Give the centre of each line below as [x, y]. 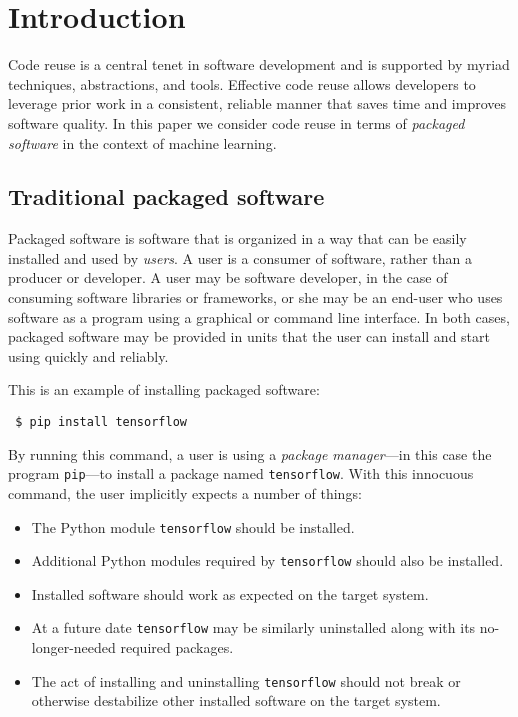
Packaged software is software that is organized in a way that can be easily [237, 238]
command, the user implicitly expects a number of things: [185, 492]
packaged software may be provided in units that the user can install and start [249, 336]
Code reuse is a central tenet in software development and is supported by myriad [259, 64]
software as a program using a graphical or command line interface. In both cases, [259, 316]
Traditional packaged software [166, 196]
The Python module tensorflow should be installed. [193, 526]
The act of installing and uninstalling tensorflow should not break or [246, 680]
